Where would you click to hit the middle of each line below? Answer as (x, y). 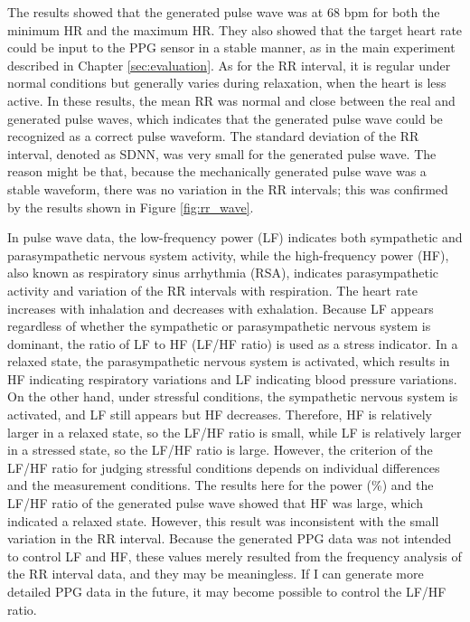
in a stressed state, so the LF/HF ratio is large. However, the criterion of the (220, 450)
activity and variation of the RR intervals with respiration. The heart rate (212, 290)
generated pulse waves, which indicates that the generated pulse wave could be (225, 118)
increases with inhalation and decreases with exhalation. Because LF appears (221, 308)
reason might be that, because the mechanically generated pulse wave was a (217, 171)
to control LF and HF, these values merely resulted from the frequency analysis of (235, 556)
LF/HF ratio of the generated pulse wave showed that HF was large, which (215, 503)
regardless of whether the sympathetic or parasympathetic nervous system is (219, 326)
